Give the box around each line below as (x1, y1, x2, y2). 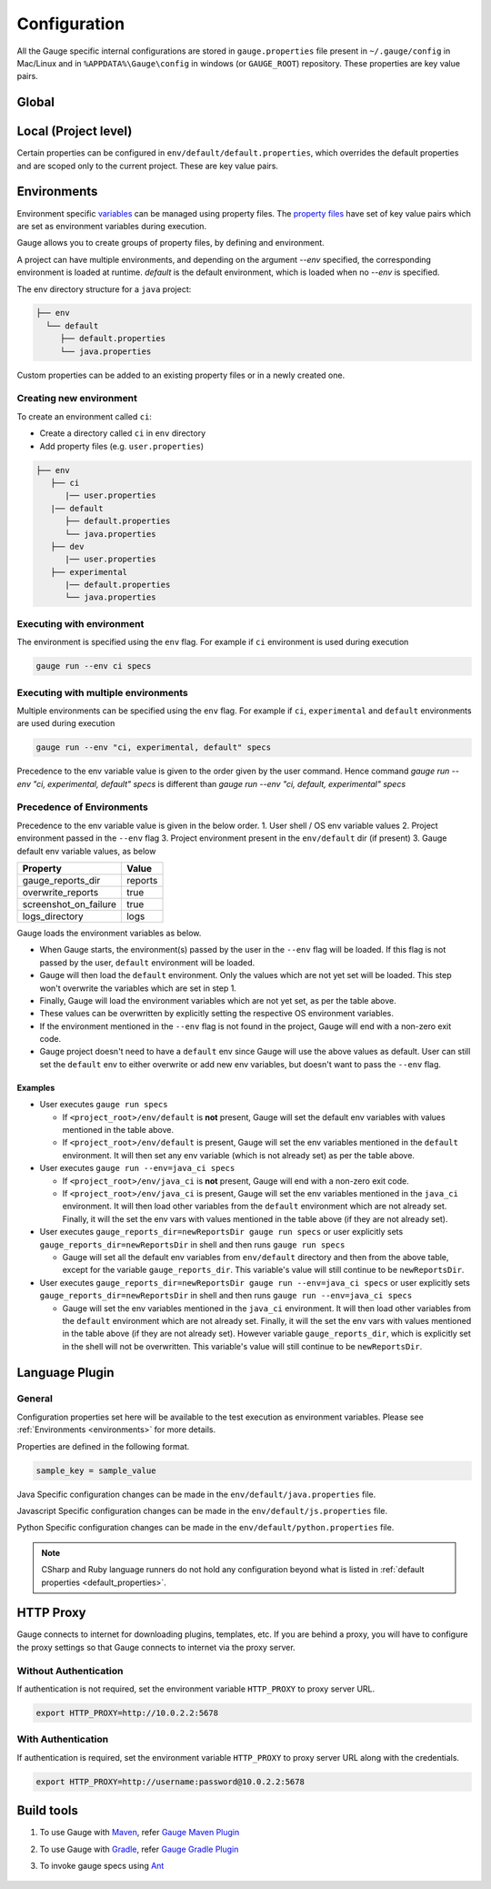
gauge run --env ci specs (35, 661, 152, 672)
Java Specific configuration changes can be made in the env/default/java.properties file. (16, 1489, 376, 1500)
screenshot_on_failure (22, 897, 117, 910)
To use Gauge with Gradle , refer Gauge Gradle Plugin (39, 1844, 239, 1854)
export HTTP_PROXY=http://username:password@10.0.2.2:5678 (35, 1776, 305, 1787)
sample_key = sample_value (35, 1465, 156, 1476)
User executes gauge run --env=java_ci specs (39, 1163, 235, 1174)
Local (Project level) (16, 124, 133, 139)
